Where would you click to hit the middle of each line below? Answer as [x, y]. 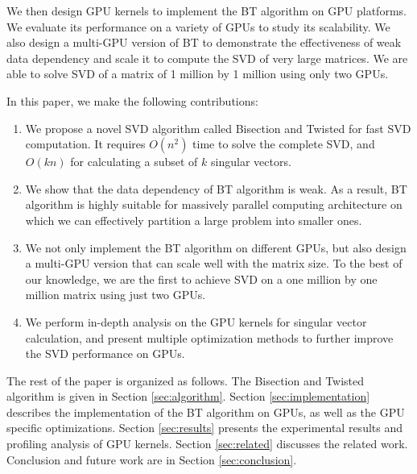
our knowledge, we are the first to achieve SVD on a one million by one [201, 279]
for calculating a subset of [134, 162]
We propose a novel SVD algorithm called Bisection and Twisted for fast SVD [218, 128]
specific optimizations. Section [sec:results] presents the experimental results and [204, 428]
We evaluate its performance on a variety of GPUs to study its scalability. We [198, 26]
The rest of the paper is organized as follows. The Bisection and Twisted [186, 380]
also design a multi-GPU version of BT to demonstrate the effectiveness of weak [204, 42]
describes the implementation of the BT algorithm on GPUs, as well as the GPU [206, 412]
